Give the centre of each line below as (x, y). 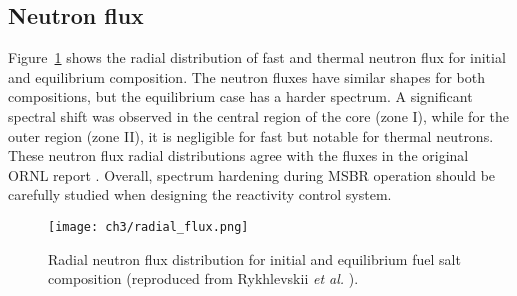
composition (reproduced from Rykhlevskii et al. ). (203, 278)
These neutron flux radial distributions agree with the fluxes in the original (238, 155)
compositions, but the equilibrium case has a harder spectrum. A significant (240, 96)
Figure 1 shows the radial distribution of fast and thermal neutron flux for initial (257, 57)
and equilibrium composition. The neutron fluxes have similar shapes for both (246, 76)
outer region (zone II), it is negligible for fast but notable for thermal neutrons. (251, 135)
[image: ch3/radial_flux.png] (148, 226)
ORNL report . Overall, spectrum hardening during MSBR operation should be (252, 174)
